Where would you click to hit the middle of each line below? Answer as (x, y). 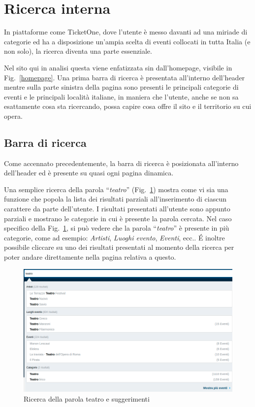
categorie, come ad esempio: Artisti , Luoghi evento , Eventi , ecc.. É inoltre (114, 237)
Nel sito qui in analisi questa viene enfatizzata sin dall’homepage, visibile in (118, 67)
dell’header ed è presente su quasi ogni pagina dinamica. (89, 173)
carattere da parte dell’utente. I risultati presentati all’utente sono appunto (117, 209)
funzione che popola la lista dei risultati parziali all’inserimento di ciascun (115, 199)
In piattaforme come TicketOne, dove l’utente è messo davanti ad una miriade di (126, 32)
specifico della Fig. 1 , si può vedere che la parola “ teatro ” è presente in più (117, 228)
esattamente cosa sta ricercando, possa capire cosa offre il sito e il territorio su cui (128, 106)
